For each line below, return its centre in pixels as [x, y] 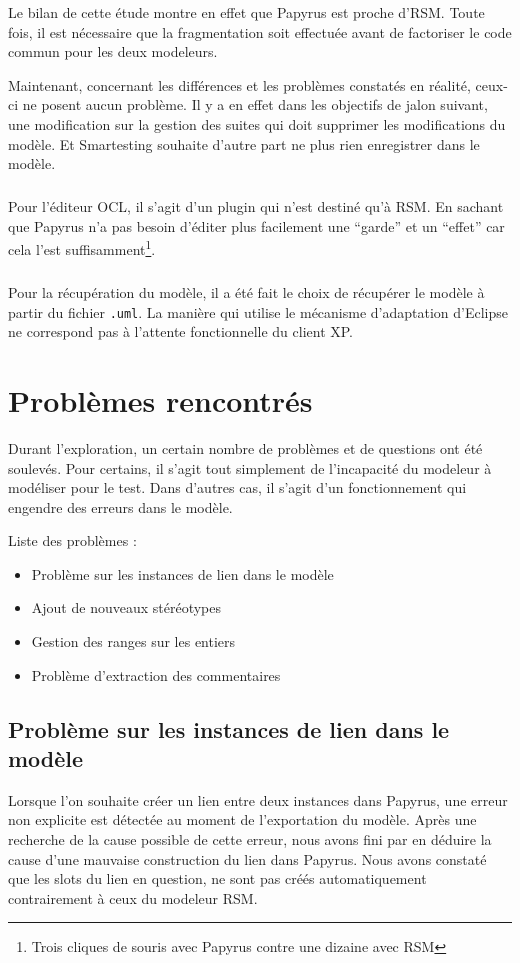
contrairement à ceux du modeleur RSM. [133, 897]
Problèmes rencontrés [160, 399]
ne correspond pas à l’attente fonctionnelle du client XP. [181, 331]
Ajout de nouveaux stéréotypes [126, 607]
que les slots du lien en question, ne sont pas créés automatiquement [217, 878]
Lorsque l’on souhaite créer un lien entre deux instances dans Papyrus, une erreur [258, 799]
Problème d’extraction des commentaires [156, 674]
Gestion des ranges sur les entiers [133, 641]
